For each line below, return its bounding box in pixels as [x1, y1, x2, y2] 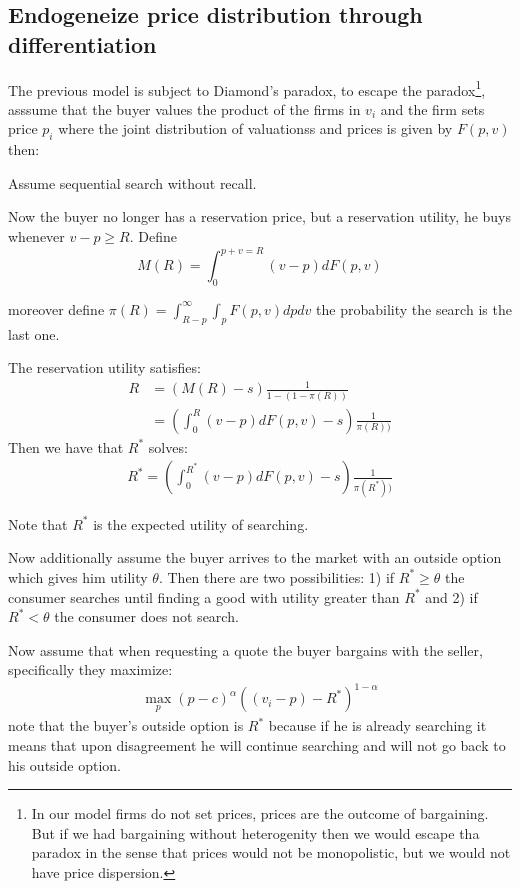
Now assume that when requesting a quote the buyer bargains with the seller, [8, 639, 483, 660]
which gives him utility [8, 566, 148, 587]
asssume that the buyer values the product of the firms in [8, 98, 361, 119]
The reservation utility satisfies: [8, 357, 201, 378]
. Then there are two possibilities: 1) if [158, 566, 395, 587]
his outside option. [8, 754, 121, 775]
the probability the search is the [316, 298, 512, 319]
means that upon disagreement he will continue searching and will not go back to [8, 735, 506, 755]
